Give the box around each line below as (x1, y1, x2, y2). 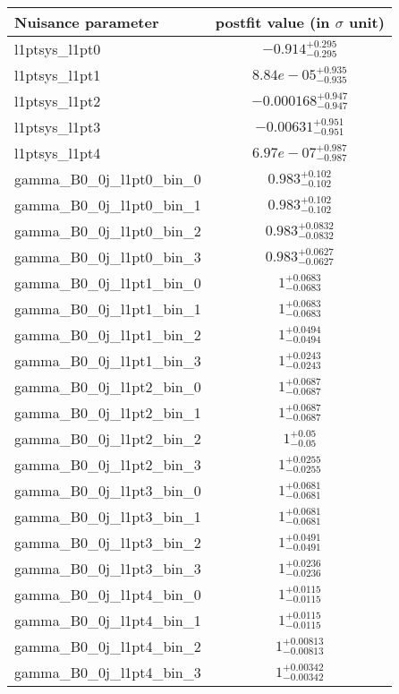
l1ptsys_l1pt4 (14, 142, 101, 163)
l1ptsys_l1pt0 (14, 39, 101, 59)
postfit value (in (215, 12, 330, 32)
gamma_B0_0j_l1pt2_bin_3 (14, 454, 201, 475)
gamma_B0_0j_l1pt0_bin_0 (14, 168, 201, 189)
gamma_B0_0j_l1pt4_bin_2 (14, 636, 201, 656)
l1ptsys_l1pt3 (14, 116, 101, 137)
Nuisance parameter (14, 12, 159, 32)
